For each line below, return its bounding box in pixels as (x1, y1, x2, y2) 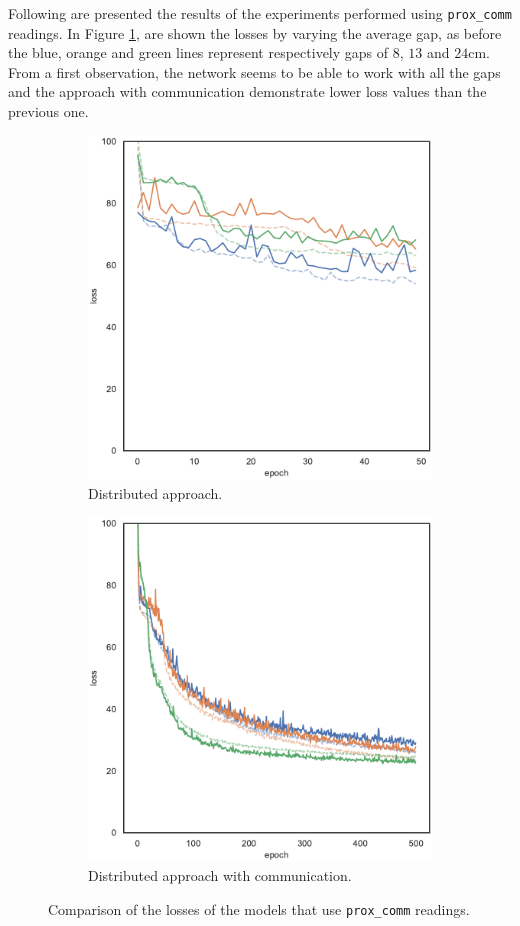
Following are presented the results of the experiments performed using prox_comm (8, 3, 512, 23)
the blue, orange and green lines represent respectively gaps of (8, 42, 389, 63)
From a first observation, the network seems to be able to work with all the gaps (8, 61, 501, 82)
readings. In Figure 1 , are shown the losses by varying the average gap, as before (8, 22, 502, 43)
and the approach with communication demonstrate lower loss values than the (8, 81, 487, 102)
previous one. (8, 101, 89, 122)
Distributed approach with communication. (88, 865, 352, 886)
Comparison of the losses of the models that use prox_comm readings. (48, 899, 470, 919)
